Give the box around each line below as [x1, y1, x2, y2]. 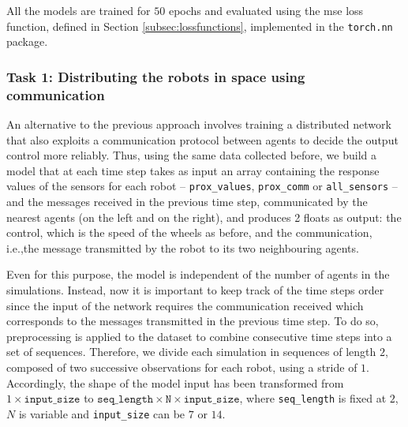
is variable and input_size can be [18, 405, 185, 421]
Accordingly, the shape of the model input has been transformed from [6, 374, 344, 391]
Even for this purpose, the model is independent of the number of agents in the [6, 266, 390, 283]
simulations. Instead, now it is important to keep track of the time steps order [6, 281, 384, 298]
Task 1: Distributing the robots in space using [6, 66, 305, 86]
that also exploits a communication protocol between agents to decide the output [6, 131, 399, 148]
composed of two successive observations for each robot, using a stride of [6, 358, 357, 375]
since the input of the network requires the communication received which [6, 297, 364, 313]
